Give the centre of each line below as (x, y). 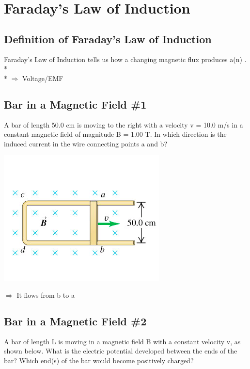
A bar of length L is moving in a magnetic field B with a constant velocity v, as (122, 341)
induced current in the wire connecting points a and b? (86, 143)
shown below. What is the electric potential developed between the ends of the (121, 351)
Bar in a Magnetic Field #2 (75, 321)
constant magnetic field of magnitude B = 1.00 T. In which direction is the (115, 134)
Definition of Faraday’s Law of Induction (108, 39)
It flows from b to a (46, 295)
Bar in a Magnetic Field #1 (75, 104)
